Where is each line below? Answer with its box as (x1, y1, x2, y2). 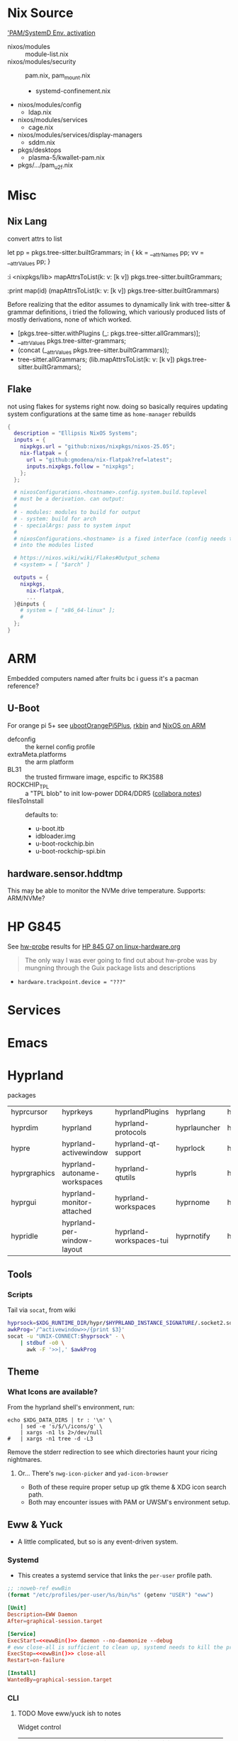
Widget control (17, 1723, 62, 1732)
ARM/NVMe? (7, 894, 45, 902)
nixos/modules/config (17, 100, 81, 109)
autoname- (62, 1168, 101, 1178)
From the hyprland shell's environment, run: (7, 1403, 135, 1412)
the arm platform (25, 758, 74, 766)
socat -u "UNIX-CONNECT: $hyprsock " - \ (7, 1333, 125, 1340)
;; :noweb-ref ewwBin (7, 1585, 72, 1592)
